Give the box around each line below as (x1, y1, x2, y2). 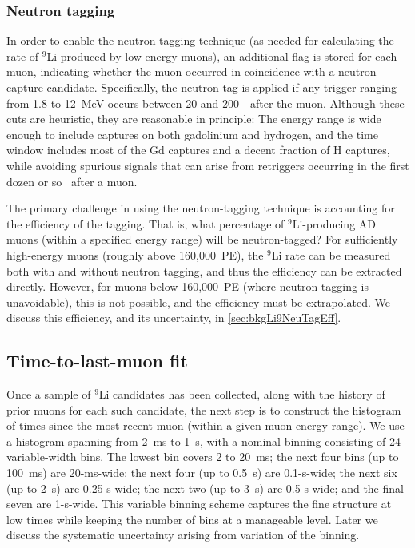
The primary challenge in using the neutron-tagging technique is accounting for (6, 200, 395, 216)
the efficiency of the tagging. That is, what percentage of (6, 215, 285, 232)
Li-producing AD (292, 215, 377, 232)
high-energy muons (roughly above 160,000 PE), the (6, 246, 264, 263)
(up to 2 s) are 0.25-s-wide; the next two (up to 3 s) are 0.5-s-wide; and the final (6, 479, 404, 496)
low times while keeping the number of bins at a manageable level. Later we (6, 510, 378, 527)
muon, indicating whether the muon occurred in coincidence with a (6, 63, 335, 80)
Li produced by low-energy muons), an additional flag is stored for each (46, 47, 397, 64)
